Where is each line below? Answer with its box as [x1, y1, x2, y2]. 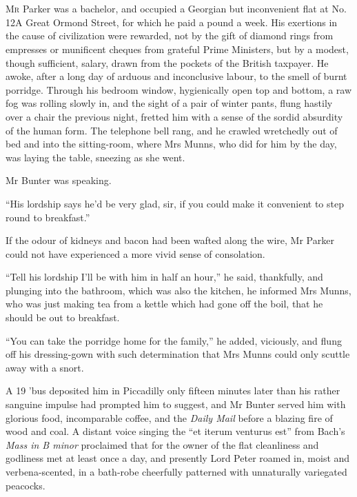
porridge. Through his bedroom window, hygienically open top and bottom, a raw [6, 82, 352, 97]
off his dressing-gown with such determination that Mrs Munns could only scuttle [6, 347, 350, 361]
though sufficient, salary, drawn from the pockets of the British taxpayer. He [6, 55, 329, 70]
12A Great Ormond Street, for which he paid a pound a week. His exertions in [6, 14, 338, 29]
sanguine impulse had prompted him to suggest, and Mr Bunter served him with [6, 397, 346, 412]
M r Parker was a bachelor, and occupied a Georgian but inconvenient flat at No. [6, 1, 347, 16]
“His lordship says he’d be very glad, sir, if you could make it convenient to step [6, 196, 344, 210]
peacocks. [6, 478, 45, 492]
